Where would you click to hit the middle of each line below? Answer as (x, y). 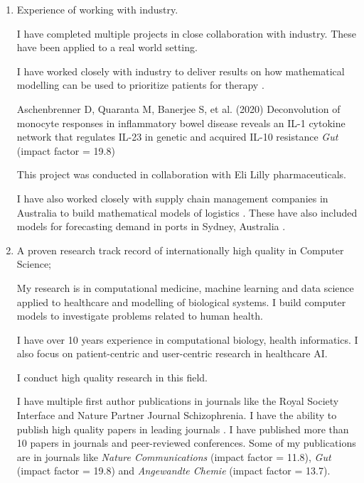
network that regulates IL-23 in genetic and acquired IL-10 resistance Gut (177, 137)
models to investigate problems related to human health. (140, 316)
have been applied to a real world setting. (107, 47)
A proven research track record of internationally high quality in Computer (180, 250)
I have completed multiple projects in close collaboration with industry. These (186, 33)
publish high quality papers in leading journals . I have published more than (183, 429)
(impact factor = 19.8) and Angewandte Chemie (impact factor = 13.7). (173, 471)
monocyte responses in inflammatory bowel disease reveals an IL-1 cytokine (181, 123)
